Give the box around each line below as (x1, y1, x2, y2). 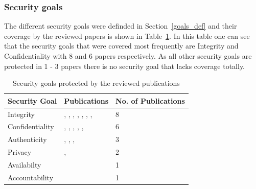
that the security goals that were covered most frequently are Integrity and (4, 40, 239, 51)
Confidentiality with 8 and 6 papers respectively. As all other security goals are (4, 51, 252, 61)
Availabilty (8, 159, 41, 170)
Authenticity (8, 134, 47, 145)
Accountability (8, 172, 54, 182)
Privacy (8, 147, 32, 157)
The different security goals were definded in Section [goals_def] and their (4, 20, 237, 31)
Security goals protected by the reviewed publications (12, 78, 180, 88)
